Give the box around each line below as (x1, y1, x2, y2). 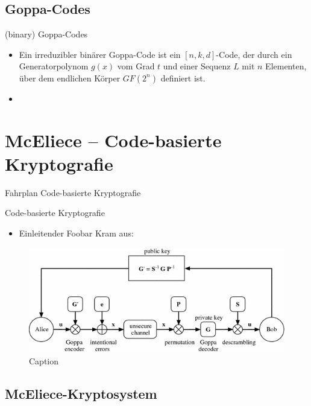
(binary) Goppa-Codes (5, 28, 88, 40)
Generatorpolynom (19, 60, 89, 72)
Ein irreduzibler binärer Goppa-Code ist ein (19, 48, 181, 60)
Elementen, (265, 60, 307, 72)
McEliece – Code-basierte (5, 127, 222, 152)
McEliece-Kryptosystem (5, 384, 157, 402)
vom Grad (117, 60, 155, 72)
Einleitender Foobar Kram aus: (19, 227, 134, 239)
